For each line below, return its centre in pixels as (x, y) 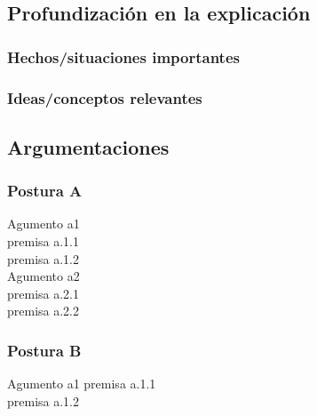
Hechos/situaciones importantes (123, 56)
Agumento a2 (44, 276)
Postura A (45, 191)
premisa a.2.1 (44, 293)
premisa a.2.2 (44, 311)
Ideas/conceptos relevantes (105, 97)
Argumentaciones (88, 146)
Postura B (44, 350)
